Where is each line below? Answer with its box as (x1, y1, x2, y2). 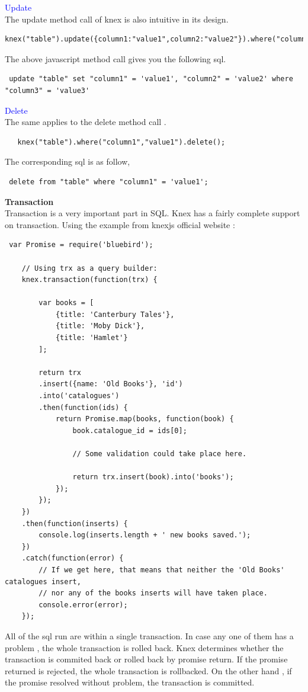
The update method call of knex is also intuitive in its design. (5, 12, 229, 25)
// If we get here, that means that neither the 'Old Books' (38, 565, 285, 574)
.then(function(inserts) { (21, 519, 128, 528)
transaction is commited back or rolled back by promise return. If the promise (5, 653, 288, 665)
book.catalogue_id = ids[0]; (72, 426, 187, 435)
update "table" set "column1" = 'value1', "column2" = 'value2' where (9, 75, 293, 84)
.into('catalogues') (38, 392, 120, 401)
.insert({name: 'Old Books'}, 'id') (38, 380, 183, 389)
